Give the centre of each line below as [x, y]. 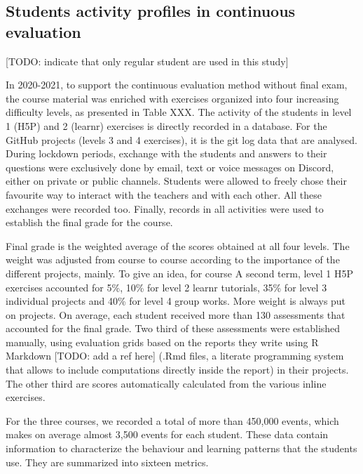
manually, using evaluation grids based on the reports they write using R [162, 342]
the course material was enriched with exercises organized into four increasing [172, 98]
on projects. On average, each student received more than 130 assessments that [176, 314]
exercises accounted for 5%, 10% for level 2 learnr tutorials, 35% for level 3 [166, 287]
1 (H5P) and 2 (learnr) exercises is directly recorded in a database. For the [166, 125]
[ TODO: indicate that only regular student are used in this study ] [147, 61]
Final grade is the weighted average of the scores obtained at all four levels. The [178, 245]
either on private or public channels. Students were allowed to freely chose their [176, 181]
